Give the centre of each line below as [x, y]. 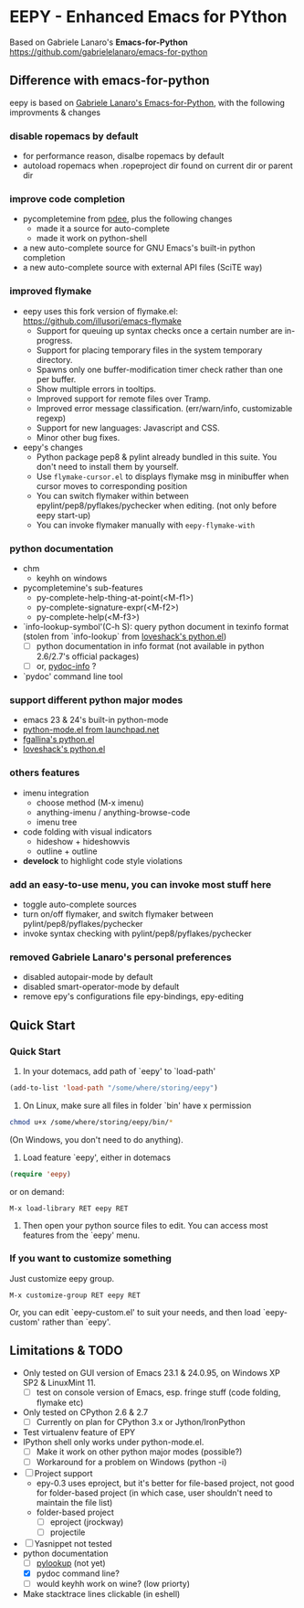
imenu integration [56, 793]
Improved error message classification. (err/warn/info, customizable [164, 408]
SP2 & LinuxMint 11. [59, 1382]
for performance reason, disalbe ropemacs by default [123, 156]
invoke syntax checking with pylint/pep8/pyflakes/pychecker [137, 933]
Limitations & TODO [66, 1351]
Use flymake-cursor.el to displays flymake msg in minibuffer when [162, 476]
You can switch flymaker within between [112, 495]
